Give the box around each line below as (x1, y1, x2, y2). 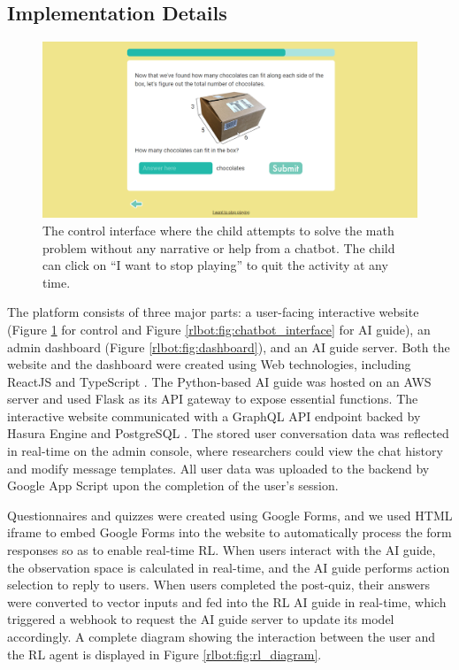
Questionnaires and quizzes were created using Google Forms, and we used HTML (7, 505, 453, 524)
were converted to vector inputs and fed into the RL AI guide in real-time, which (7, 592, 447, 611)
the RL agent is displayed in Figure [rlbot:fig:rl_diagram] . (7, 644, 322, 663)
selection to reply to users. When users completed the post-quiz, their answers (7, 575, 430, 594)
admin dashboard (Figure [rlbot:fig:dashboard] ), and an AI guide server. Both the (7, 337, 450, 356)
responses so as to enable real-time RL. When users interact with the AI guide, (7, 541, 436, 559)
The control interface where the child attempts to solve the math (42, 220, 394, 239)
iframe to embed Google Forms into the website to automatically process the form (7, 523, 452, 542)
